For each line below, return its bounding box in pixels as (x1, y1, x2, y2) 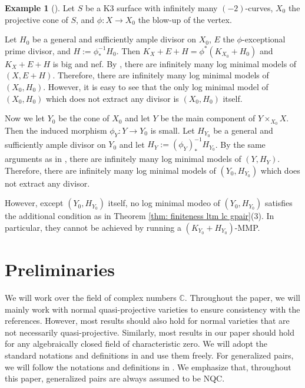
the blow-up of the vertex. (138, 13, 232, 25)
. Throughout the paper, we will (184, 291, 300, 304)
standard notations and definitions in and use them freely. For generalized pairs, (5, 349, 294, 362)
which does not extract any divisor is (45, 92, 179, 104)
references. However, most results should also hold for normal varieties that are (5, 314, 290, 327)
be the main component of (160, 112, 256, 124)
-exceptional (241, 33, 286, 45)
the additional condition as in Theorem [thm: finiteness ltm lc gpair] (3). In (5, 210, 274, 222)
